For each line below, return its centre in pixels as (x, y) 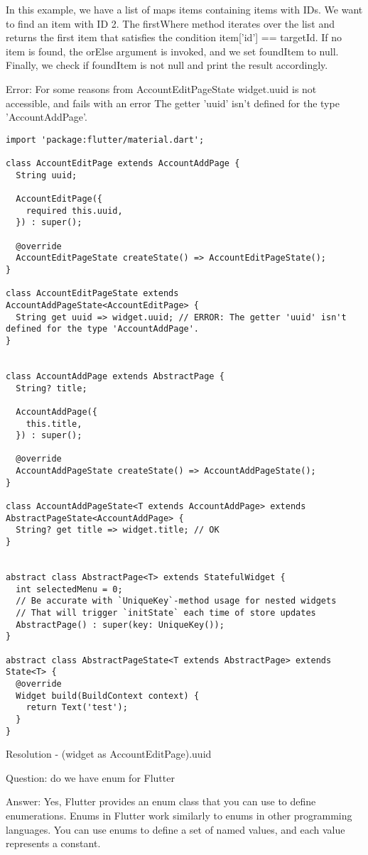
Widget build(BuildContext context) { (108, 696)
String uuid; (47, 175)
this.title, (54, 424)
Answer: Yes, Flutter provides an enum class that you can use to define (161, 801)
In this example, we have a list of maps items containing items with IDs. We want (184, 9)
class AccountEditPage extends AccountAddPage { (123, 164)
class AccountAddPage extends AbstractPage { (115, 376)
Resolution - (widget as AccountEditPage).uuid (109, 754)
